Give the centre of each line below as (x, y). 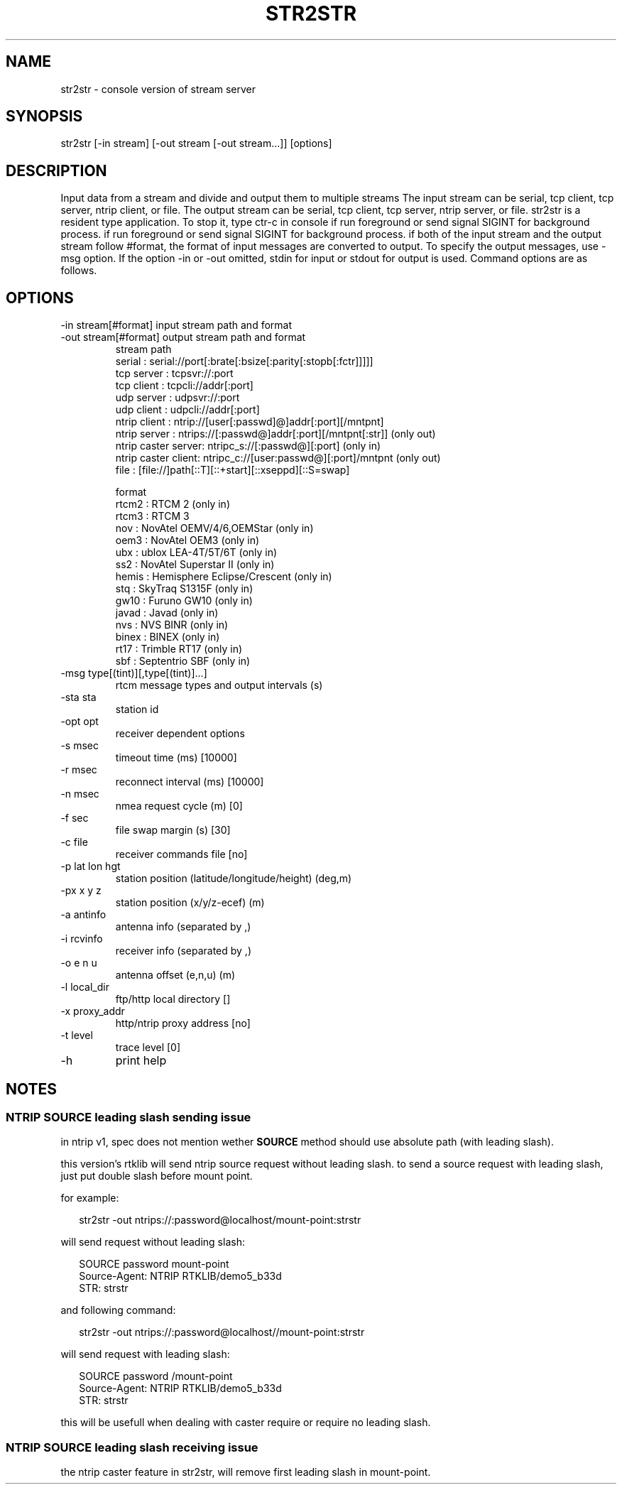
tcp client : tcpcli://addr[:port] (184, 386)
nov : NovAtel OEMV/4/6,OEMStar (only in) (214, 528)
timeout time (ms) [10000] (176, 758)
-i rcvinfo (82, 939)
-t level (77, 1035)
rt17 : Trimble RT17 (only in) (179, 649)
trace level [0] (148, 1048)
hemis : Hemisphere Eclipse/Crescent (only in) (224, 577)
